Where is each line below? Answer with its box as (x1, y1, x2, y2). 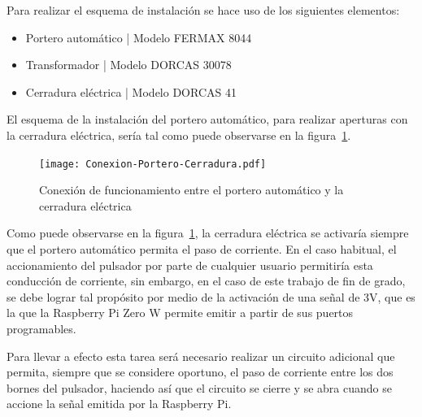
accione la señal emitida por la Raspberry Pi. (7, 395, 232, 412)
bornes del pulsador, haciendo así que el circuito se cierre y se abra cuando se (7, 379, 392, 396)
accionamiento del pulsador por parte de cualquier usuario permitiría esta (7, 256, 373, 273)
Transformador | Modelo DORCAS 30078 (25, 56, 232, 73)
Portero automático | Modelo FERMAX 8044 (25, 28, 252, 46)
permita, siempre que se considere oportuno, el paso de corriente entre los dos (7, 363, 394, 380)
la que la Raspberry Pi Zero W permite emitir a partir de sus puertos (7, 304, 354, 321)
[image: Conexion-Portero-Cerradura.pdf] (39, 158, 267, 170)
